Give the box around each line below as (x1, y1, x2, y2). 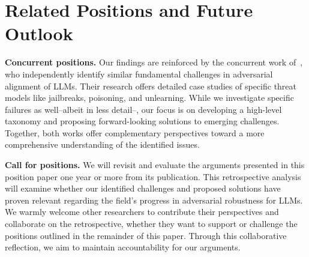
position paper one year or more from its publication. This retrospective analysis (5, 170, 301, 183)
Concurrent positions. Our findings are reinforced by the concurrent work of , (5, 56, 303, 68)
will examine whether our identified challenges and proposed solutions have (5, 182, 281, 195)
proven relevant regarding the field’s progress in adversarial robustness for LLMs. (5, 193, 303, 206)
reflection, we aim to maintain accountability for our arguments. (5, 241, 241, 253)
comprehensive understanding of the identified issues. (5, 138, 200, 151)
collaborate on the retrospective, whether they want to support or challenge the (5, 217, 298, 230)
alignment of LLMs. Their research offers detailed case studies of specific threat (5, 79, 297, 92)
